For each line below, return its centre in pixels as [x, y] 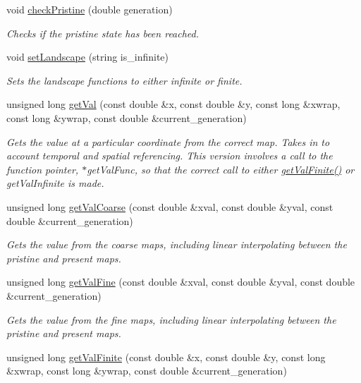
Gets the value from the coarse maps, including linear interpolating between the [177, 244]
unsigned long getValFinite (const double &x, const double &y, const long [166, 357]
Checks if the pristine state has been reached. [103, 33]
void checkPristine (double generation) [90, 9]
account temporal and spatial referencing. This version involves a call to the [170, 156]
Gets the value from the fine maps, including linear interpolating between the [171, 319]
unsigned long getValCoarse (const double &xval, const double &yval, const [170, 206]
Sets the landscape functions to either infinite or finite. [124, 80]
